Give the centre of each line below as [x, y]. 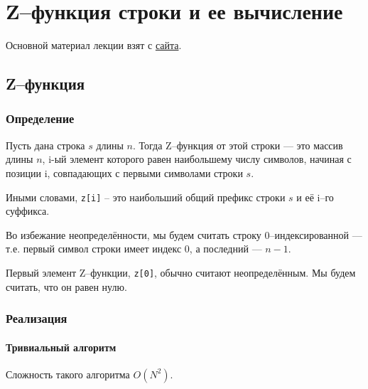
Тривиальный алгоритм [61, 347]
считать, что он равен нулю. [66, 286]
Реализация [37, 318]
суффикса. [28, 211]
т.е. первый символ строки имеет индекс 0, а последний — [134, 249]
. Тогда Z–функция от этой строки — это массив [238, 145]
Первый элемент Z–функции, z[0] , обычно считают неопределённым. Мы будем [181, 272]
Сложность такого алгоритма [68, 374]
